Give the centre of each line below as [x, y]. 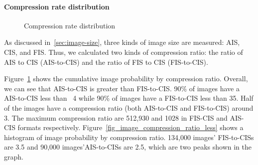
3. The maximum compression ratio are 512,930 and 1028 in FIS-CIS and [116, 117]
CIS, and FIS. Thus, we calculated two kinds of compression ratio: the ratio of [124, 52]
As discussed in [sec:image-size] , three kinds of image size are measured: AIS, [122, 42]
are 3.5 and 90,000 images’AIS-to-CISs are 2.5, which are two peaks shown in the [128, 147]
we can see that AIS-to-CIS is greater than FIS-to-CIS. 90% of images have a [122, 88]
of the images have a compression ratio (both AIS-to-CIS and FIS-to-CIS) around [129, 107]
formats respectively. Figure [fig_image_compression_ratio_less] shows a [130, 127]
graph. [14, 156]
